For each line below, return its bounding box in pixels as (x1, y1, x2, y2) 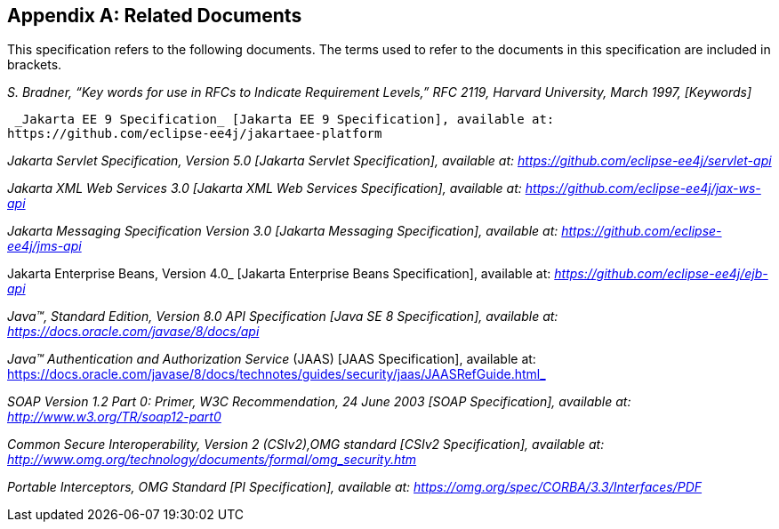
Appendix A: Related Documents (7, 4, 302, 27)
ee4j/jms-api (7, 238, 82, 254)
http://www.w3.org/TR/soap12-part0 (7, 409, 221, 425)
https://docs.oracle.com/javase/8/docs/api (7, 324, 260, 340)
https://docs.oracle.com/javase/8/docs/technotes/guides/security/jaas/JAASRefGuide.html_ (7, 366, 546, 382)
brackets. (7, 57, 62, 73)
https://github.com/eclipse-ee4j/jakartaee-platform (7, 126, 382, 141)
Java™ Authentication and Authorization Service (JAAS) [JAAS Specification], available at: (7, 351, 536, 367)
